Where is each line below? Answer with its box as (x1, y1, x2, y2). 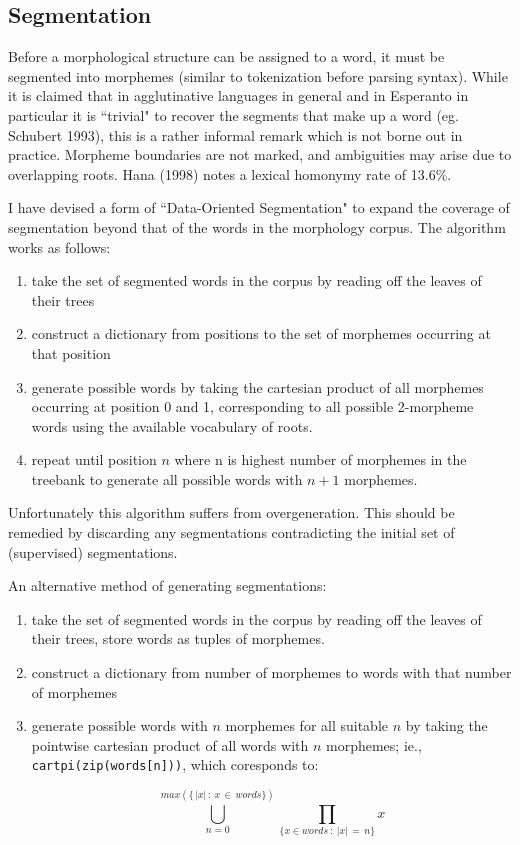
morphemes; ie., (326, 734, 422, 755)
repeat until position (31, 449, 157, 470)
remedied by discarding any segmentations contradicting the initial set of (8, 522, 455, 543)
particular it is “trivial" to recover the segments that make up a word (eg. (8, 104, 459, 125)
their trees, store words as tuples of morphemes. (31, 628, 325, 649)
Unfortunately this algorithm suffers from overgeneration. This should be (8, 502, 455, 523)
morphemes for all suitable (225, 715, 389, 736)
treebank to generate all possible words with (31, 468, 303, 489)
